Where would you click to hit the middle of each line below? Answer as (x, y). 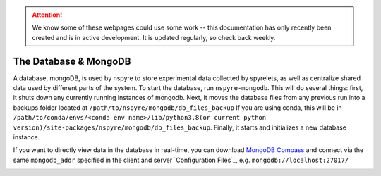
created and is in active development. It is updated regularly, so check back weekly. (154, 37)
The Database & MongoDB (72, 61)
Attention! (47, 15)
